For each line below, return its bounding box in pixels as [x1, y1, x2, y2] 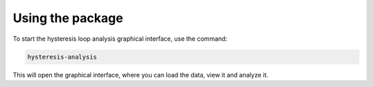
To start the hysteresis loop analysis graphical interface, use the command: [12, 35, 228, 43]
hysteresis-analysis [27, 52, 97, 61]
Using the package [12, 10, 124, 26]
